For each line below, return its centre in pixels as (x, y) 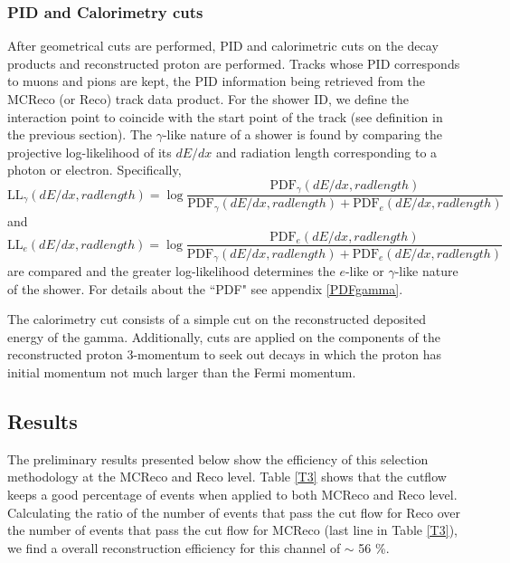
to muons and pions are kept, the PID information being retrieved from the (216, 81)
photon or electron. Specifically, (94, 170)
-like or (364, 271)
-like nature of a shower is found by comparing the (302, 134)
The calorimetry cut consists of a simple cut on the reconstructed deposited (217, 319)
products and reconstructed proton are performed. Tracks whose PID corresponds (234, 63)
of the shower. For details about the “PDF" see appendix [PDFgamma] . (205, 288)
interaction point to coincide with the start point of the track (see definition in (225, 116)
